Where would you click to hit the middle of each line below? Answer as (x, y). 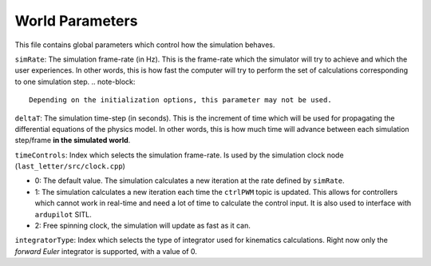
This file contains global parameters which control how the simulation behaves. (145, 45)
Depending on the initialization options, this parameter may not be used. (180, 100)
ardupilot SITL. (63, 214)
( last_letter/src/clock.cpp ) (70, 166)
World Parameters (76, 21)
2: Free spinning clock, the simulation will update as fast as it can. (142, 226)
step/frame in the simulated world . (73, 141)
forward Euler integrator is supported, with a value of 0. (106, 251)
